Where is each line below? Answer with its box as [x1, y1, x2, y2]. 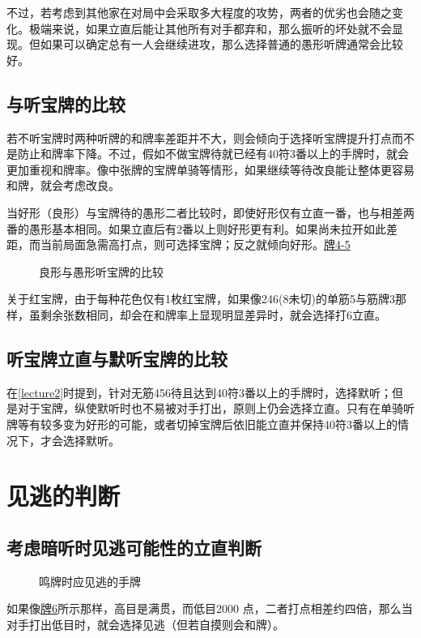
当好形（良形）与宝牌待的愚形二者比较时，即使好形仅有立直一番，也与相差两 [6, 203, 415, 221]
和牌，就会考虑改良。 [6, 177, 120, 194]
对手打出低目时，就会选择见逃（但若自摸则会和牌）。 [6, 615, 284, 632]
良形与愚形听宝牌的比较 [39, 263, 164, 280]
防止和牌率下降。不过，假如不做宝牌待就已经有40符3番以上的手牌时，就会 [17, 145, 409, 162]
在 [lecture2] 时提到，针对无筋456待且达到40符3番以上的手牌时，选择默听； [6, 383, 393, 400]
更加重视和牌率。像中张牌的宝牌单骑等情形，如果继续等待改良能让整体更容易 [6, 161, 415, 178]
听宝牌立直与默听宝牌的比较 [6, 345, 228, 370]
